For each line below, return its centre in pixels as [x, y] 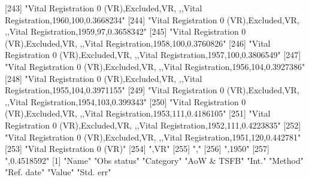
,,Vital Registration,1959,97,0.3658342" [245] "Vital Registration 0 [125, 31]
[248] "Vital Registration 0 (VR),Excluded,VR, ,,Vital [104, 78]
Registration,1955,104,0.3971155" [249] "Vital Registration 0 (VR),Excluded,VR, [152, 90]
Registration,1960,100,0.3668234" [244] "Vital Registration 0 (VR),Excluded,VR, [152, 19]
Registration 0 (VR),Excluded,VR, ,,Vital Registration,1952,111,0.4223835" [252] [153, 125]
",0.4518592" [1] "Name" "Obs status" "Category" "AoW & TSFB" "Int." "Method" [154, 160]
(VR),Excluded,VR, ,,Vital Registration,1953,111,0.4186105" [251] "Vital [138, 113]
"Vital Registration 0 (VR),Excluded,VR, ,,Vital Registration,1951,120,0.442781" [153, 137]
